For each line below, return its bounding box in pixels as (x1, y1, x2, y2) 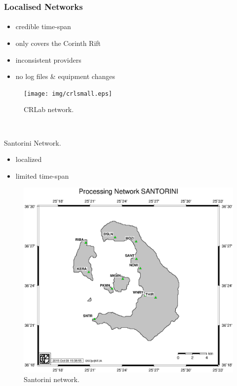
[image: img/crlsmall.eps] (24, 90, 112, 97)
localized (15, 154, 42, 164)
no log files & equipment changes (15, 71, 115, 81)
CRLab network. (24, 104, 74, 115)
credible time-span (15, 21, 71, 32)
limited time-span (15, 170, 69, 181)
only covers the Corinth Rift (15, 38, 101, 48)
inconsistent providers (15, 54, 81, 65)
